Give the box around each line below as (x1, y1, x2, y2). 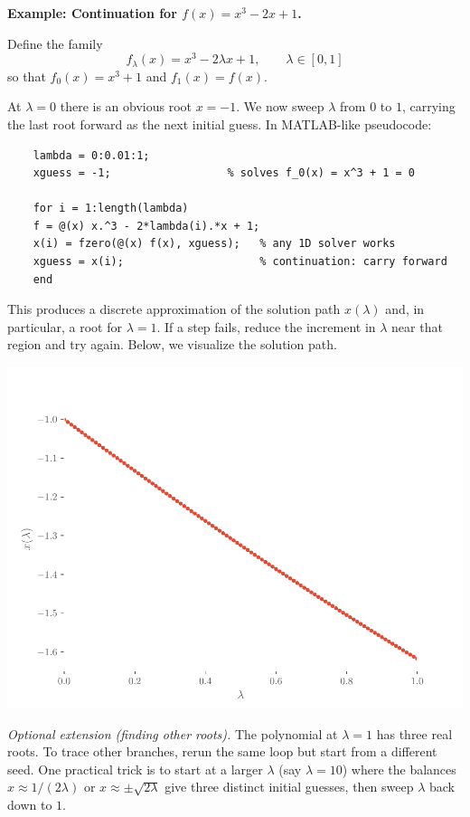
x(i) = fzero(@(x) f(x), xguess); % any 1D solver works (33, 237, 396, 251)
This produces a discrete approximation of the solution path (7, 299, 341, 318)
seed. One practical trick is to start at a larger (7, 759, 263, 778)
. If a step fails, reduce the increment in (156, 317, 376, 336)
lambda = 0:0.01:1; (33, 148, 150, 162)
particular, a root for (7, 317, 122, 336)
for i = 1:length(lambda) (33, 202, 189, 215)
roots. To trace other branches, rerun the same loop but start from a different (7, 742, 437, 761)
